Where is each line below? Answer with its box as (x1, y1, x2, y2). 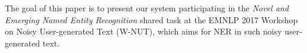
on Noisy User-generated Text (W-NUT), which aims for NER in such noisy (5, 25, 282, 38)
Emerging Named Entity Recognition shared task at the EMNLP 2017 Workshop (5, 13, 298, 26)
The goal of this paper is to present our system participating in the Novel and (5, 2, 289, 14)
